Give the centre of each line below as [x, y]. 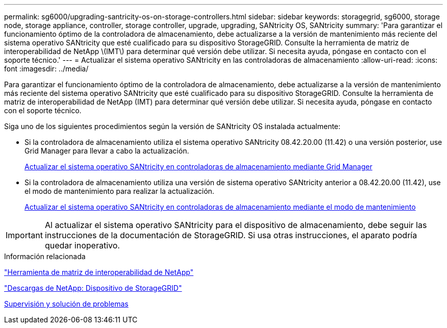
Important [24, 235]
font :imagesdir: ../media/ [46, 69]
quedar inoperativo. [82, 245]
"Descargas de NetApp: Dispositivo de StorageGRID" [93, 288]
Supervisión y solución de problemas [66, 304]
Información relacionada [45, 256]
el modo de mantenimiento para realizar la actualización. [119, 191]
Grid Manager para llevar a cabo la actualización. [107, 151]
